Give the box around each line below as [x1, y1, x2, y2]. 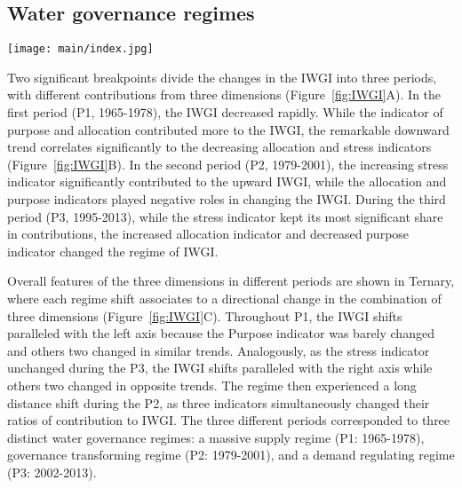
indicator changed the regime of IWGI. [7, 241, 219, 260]
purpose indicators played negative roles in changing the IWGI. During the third [7, 190, 446, 209]
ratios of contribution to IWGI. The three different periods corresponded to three [7, 411, 450, 429]
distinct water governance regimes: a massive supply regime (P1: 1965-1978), [7, 428, 425, 446]
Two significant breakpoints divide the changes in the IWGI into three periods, [7, 67, 437, 86]
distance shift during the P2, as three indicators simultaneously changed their [7, 393, 430, 412]
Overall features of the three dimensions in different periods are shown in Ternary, [7, 272, 455, 290]
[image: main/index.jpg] [7, 43, 154, 56]
